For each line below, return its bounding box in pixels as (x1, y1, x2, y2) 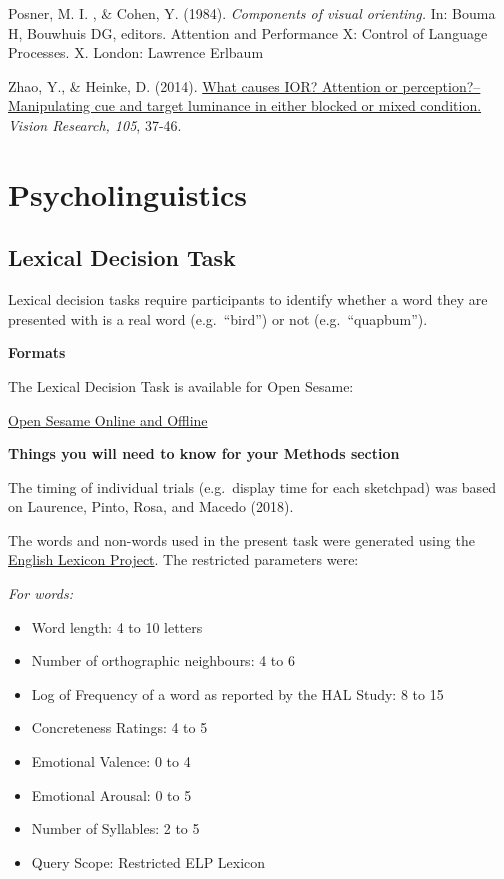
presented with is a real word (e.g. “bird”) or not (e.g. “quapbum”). (8, 308, 428, 329)
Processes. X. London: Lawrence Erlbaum (8, 42, 264, 63)
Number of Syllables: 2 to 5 (31, 818, 200, 839)
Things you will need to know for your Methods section (8, 443, 400, 464)
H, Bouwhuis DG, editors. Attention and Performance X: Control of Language (8, 22, 488, 43)
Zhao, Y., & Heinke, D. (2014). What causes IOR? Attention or (8, 75, 398, 96)
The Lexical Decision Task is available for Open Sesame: (8, 375, 354, 396)
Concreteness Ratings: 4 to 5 (31, 717, 208, 738)
